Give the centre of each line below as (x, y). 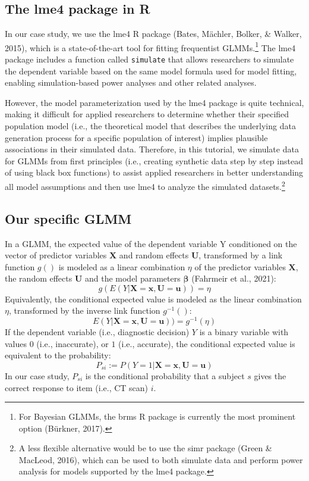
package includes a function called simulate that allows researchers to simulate (149, 59)
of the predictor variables (240, 266)
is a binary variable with (244, 332)
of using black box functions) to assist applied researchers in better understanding (154, 172)
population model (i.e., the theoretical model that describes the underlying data (150, 126)
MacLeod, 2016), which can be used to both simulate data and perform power (161, 459)
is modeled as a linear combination (122, 266)
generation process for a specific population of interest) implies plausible (136, 137)
